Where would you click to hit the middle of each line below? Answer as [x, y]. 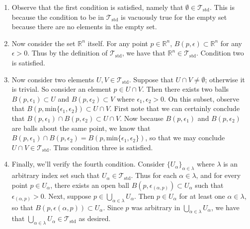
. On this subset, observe [202, 98]
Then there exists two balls [188, 89]
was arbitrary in [156, 207]
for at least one [202, 196]
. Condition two [220, 53]
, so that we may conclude [185, 138]
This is [224, 7]
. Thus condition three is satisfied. [101, 147]
